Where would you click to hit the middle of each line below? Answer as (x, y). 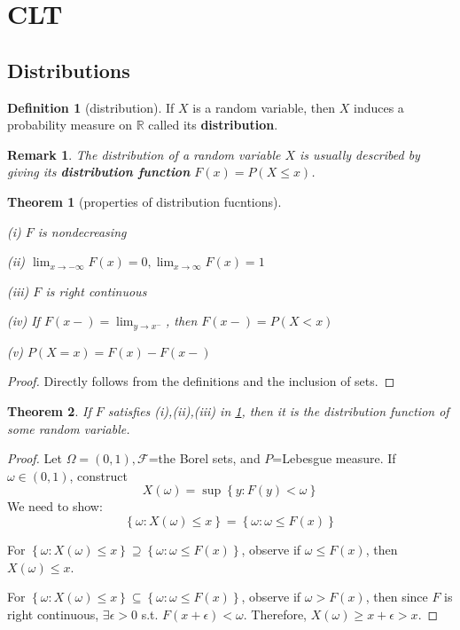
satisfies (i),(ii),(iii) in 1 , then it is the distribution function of (278, 410)
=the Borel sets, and (204, 458)
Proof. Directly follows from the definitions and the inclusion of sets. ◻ (201, 381)
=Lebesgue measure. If (334, 458)
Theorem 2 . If (49, 410)
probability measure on (70, 125)
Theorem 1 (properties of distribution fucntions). (144, 201)
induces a (379, 107)
